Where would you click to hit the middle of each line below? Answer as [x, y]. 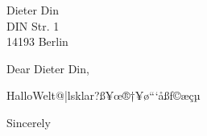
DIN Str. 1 [33, 25]
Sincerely [29, 122]
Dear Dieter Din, [48, 68]
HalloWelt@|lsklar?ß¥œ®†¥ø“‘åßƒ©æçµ [103, 95]
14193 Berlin [37, 41]
